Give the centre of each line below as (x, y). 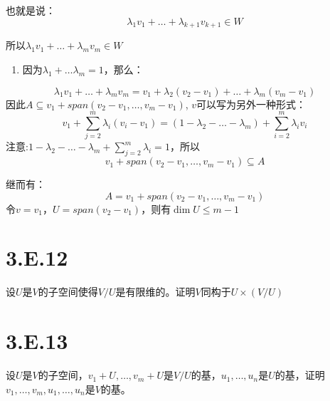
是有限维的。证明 (155, 292)
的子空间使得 (68, 292)
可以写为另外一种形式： (251, 104)
